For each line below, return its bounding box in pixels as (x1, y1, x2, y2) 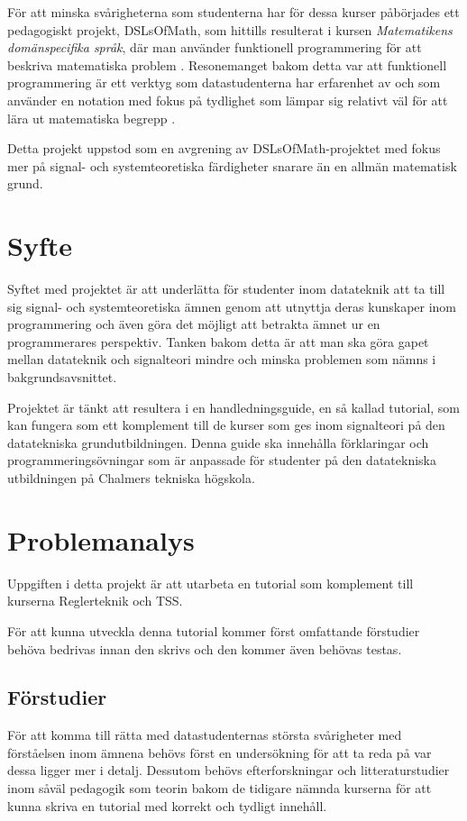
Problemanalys (7, 521, 195, 558)
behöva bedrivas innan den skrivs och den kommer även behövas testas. (7, 639, 402, 658)
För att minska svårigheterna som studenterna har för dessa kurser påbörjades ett (7, 3, 460, 21)
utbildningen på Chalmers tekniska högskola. (7, 469, 255, 487)
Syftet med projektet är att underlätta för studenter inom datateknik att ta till (7, 279, 445, 298)
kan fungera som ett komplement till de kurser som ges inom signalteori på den (7, 415, 445, 434)
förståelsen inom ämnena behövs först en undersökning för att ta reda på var (7, 743, 432, 762)
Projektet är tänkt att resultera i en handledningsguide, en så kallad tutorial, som (7, 397, 461, 416)
